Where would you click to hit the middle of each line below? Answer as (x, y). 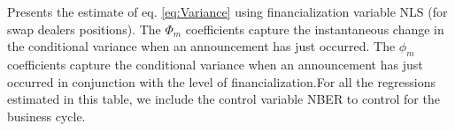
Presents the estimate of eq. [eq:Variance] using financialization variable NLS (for (227, 11)
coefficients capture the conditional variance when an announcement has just (215, 64)
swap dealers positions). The (84, 29)
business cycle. (46, 116)
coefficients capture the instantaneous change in (315, 29)
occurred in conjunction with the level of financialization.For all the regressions (222, 81)
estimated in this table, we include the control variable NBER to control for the (224, 99)
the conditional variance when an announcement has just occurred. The (201, 46)
